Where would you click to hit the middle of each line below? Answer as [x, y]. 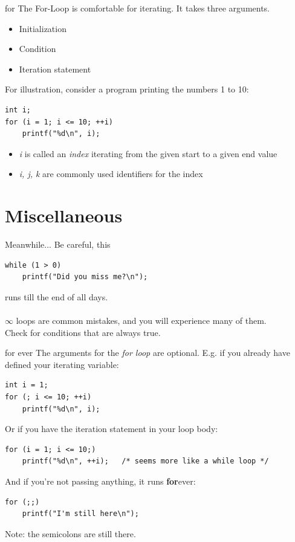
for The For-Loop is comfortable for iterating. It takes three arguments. [138, 8]
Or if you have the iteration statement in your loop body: [112, 429]
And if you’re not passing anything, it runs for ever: [100, 481]
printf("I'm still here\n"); [80, 514]
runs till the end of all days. [57, 296]
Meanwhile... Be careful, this [58, 244]
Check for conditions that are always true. [83, 332]
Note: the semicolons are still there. [70, 533]
